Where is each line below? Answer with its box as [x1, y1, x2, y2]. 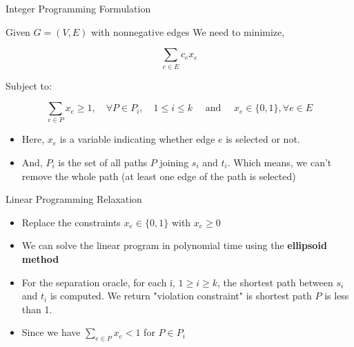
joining [159, 155, 189, 170]
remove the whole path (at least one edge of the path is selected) [21, 168, 296, 183]
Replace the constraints [21, 215, 121, 229]
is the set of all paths [58, 155, 148, 170]
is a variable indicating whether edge [59, 132, 215, 146]
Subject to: [6, 78, 52, 92]
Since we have [21, 325, 81, 339]
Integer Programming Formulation [6, 1, 151, 15]
